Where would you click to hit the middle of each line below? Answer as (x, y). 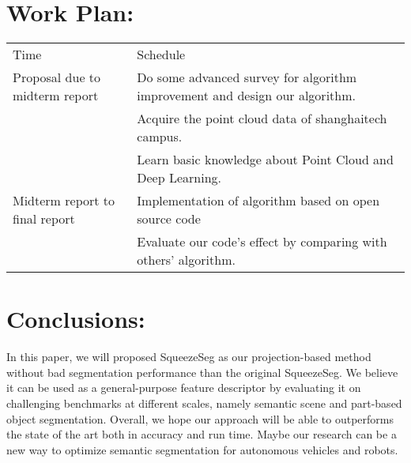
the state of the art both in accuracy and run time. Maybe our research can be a (202, 434)
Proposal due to (57, 77)
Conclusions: (76, 319)
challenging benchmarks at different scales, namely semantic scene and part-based (204, 403)
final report (44, 219)
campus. (160, 137)
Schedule (161, 55)
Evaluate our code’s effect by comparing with (262, 242)
